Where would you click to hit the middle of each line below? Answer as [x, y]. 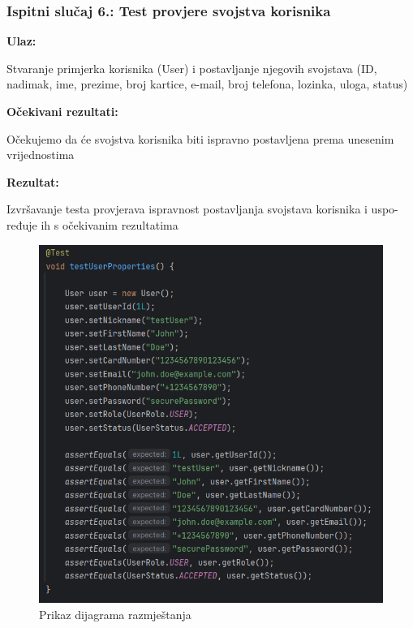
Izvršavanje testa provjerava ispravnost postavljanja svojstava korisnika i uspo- [202, 209]
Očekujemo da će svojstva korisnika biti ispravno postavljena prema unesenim [200, 138]
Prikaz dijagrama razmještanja [115, 614]
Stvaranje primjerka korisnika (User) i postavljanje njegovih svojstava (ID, [192, 68]
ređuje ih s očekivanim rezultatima [92, 224]
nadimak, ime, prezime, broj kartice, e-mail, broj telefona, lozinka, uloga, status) [207, 84]
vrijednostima [41, 155]
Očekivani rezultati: [62, 111]
